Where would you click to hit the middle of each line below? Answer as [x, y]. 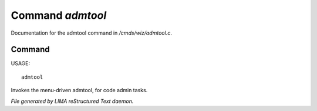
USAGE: [21, 63]
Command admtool [59, 15]
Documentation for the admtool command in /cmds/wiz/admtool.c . [92, 33]
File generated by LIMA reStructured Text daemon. [72, 101]
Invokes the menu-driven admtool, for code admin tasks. [79, 90]
